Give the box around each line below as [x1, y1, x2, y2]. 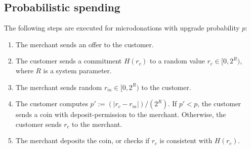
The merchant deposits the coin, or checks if [15, 135, 150, 146]
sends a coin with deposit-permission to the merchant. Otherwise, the [15, 109, 226, 119]
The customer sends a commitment [15, 56, 122, 66]
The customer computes [15, 98, 88, 109]
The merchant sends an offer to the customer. [15, 39, 154, 49]
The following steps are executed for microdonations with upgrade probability [4, 23, 240, 33]
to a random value [150, 56, 205, 66]
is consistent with [160, 135, 212, 146]
